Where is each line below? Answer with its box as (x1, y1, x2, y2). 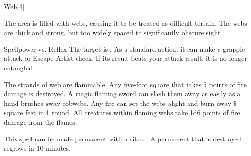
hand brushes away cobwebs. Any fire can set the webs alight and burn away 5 (4, 98, 237, 108)
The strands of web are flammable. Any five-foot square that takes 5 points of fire (4, 79, 247, 89)
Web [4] (4, 1, 25, 11)
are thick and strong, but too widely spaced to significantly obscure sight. (4, 27, 222, 37)
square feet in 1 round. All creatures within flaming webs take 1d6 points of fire (4, 107, 240, 118)
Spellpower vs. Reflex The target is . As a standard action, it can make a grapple (4, 43, 245, 53)
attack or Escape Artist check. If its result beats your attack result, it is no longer (4, 53, 247, 63)
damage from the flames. (4, 117, 77, 127)
